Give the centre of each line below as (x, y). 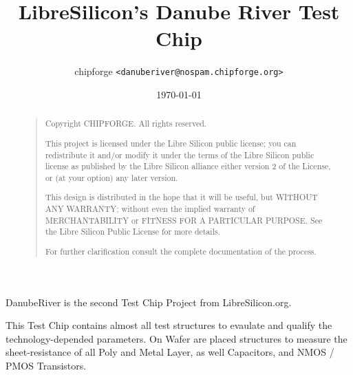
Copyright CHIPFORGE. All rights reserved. (126, 124)
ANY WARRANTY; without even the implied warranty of (150, 209)
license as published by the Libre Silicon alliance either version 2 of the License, (188, 166)
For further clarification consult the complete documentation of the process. (181, 251)
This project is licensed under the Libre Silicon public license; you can (171, 143)
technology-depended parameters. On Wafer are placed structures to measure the (176, 338)
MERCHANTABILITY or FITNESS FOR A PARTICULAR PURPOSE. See (184, 220)
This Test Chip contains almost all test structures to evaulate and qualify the (169, 325)
